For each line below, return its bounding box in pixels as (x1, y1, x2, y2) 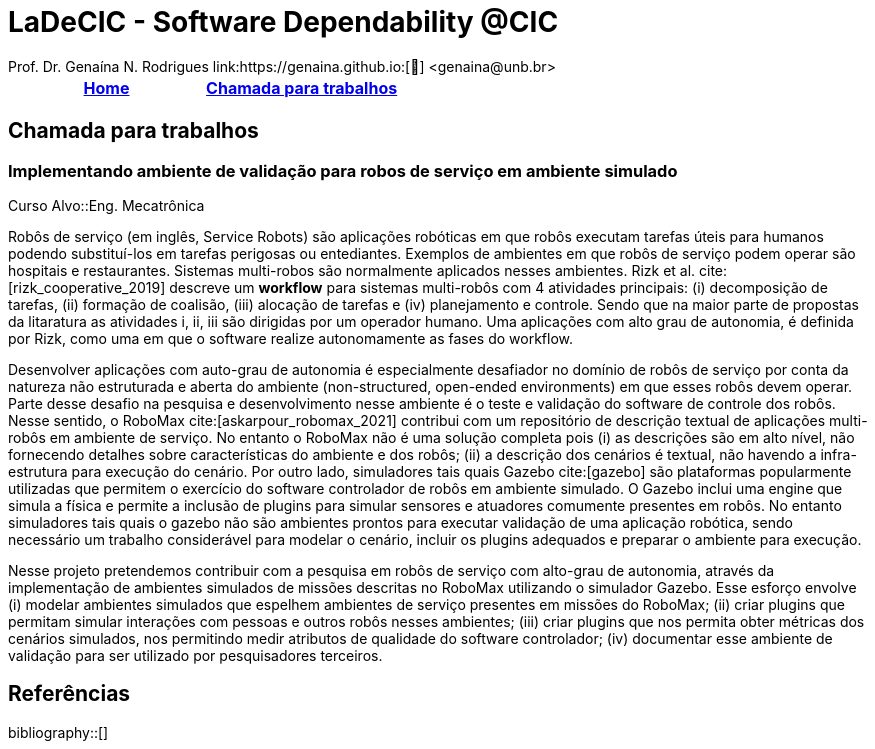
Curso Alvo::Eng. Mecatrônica (8, 196, 205, 214)
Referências (8, 681, 131, 707)
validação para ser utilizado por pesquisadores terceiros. (8, 646, 383, 664)
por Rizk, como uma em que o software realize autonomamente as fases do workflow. (8, 329, 574, 347)
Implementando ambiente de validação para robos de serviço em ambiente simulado (8, 160, 678, 181)
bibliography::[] (8, 723, 109, 741)
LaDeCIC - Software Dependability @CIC (8, 5, 559, 39)
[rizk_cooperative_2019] (8, 278, 166, 296)
